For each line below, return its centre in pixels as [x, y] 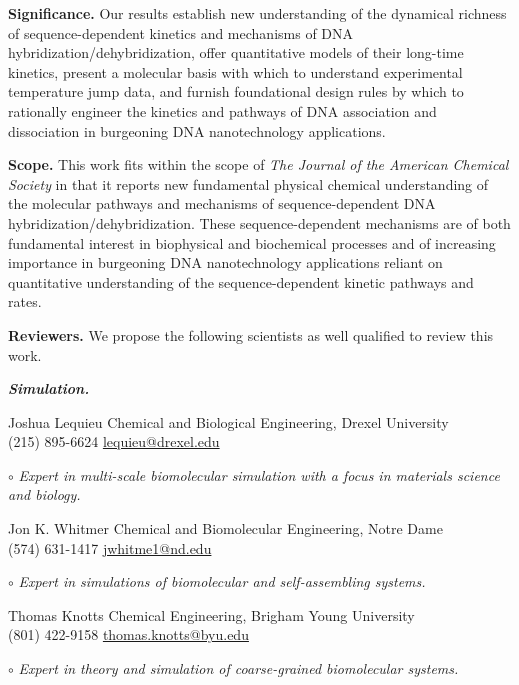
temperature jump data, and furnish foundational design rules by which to [236, 91]
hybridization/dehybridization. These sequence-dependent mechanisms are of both [259, 222]
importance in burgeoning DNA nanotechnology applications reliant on [225, 262]
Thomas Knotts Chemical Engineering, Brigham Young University [211, 614]
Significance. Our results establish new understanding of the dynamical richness [257, 13]
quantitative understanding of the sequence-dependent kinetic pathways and [241, 281]
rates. [25, 301]
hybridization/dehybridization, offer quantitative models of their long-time [236, 52]
